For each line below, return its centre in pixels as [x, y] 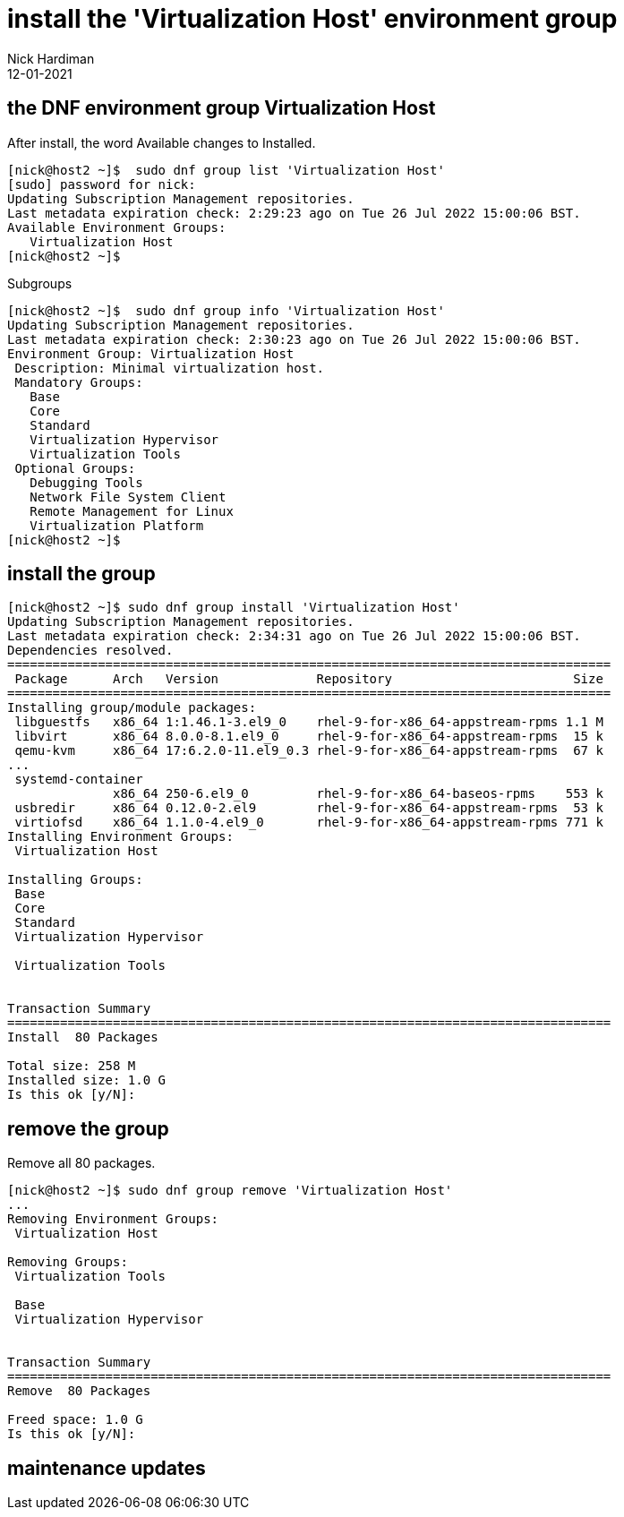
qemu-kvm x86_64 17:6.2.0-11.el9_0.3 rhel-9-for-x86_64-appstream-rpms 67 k [309, 751]
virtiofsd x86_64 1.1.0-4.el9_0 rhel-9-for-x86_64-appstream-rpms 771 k [309, 823]
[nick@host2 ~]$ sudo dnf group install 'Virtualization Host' [234, 608]
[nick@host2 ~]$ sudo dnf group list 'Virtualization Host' [226, 170]
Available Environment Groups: [117, 227]
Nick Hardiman [51, 58]
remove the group [88, 1128]
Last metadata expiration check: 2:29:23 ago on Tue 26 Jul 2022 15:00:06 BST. [294, 213]
